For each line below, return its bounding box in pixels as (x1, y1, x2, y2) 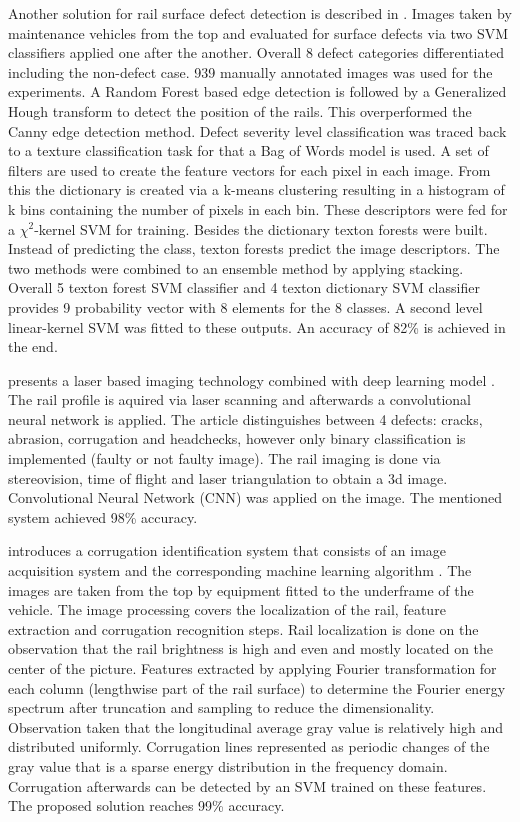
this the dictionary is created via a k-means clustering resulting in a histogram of (8, 179, 505, 200)
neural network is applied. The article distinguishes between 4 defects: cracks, (8, 408, 483, 429)
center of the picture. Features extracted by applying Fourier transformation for (8, 658, 497, 678)
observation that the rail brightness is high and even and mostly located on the (8, 638, 494, 659)
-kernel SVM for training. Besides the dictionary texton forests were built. (34, 218, 488, 239)
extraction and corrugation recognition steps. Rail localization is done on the (8, 618, 479, 639)
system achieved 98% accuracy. (8, 506, 198, 527)
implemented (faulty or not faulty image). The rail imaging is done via (8, 448, 441, 469)
